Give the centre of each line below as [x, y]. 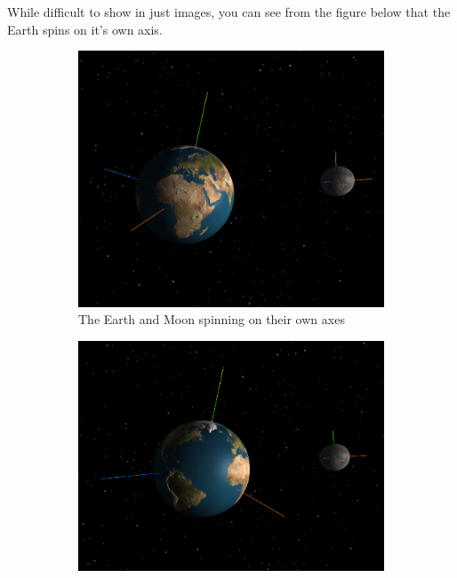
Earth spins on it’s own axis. [85, 29]
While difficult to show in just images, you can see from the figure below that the [229, 12]
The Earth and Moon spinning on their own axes [212, 319]
